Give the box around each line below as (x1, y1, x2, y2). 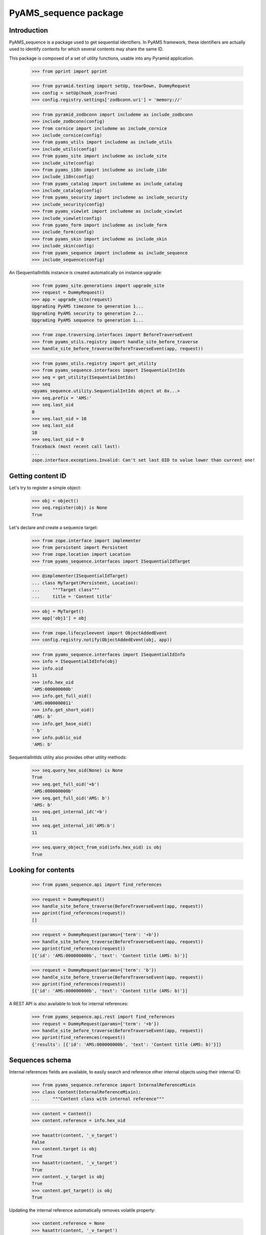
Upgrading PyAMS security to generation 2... (32, 310, 144, 316)
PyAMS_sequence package (9, 7, 124, 18)
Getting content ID (9, 472, 66, 480)
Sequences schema (9, 1056, 71, 1065)
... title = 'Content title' (32, 594, 113, 600)
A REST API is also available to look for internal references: (9, 1001, 129, 1007)
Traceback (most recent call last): (32, 444, 121, 449)
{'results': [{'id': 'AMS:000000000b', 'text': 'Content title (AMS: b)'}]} (32, 1041, 222, 1047)
